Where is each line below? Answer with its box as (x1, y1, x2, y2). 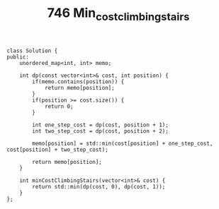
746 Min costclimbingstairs (47, 5, 190, 23)
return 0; (44, 102, 74, 110)
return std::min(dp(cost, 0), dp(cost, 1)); (32, 183, 166, 190)
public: (6, 53, 30, 61)
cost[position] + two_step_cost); (6, 146, 109, 153)
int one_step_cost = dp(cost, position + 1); (32, 121, 169, 129)
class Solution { (6, 47, 58, 54)
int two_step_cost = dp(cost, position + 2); (32, 127, 169, 135)
